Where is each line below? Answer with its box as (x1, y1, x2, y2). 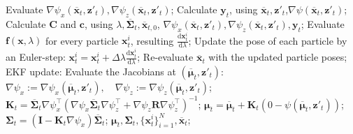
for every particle (45, 33, 119, 47)
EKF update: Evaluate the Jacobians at (6, 64, 176, 78)
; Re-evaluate (137, 50, 194, 64)
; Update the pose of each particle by (188, 33, 347, 47)
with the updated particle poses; (208, 50, 347, 64)
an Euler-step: (6, 50, 66, 64)
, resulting (130, 33, 174, 47)
